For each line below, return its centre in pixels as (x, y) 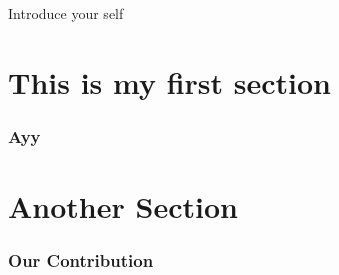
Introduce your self (66, 13)
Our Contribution (81, 260)
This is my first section (170, 81)
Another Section (123, 206)
